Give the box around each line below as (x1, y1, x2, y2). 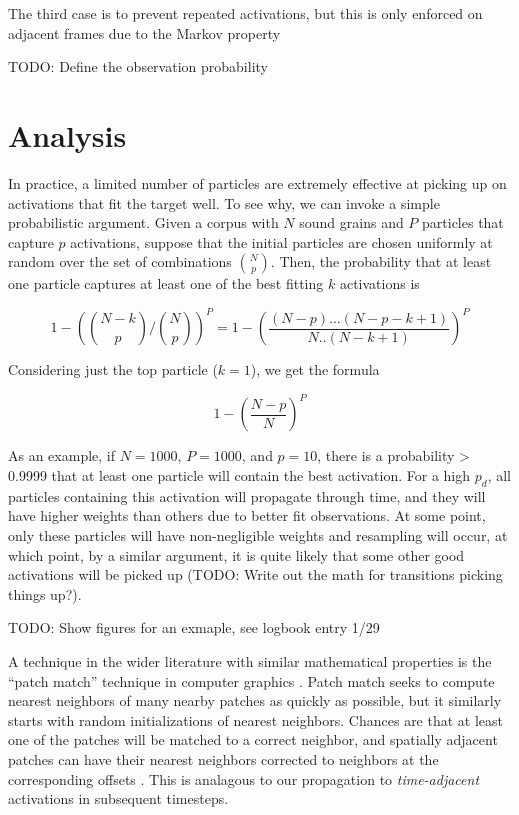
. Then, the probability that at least (270, 251, 492, 272)
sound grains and (299, 212, 404, 233)
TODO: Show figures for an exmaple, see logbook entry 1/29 (8, 617, 380, 638)
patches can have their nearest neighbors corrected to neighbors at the (8, 748, 439, 769)
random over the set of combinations (8, 251, 232, 272)
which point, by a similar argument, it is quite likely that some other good (8, 544, 465, 565)
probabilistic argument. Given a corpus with (8, 212, 279, 233)
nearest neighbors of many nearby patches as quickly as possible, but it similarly (8, 690, 502, 711)
